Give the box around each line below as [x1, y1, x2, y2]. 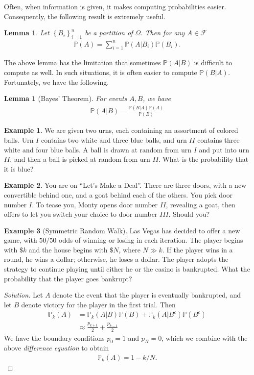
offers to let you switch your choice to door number [4, 209, 158, 219]
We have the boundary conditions [4, 332, 105, 343]
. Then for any [140, 27, 185, 38]
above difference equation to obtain [4, 343, 109, 353]
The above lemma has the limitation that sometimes [4, 57, 161, 68]
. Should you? [168, 209, 210, 219]
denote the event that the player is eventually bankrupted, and [52, 290, 241, 300]
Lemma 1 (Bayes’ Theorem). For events [4, 93, 127, 103]
